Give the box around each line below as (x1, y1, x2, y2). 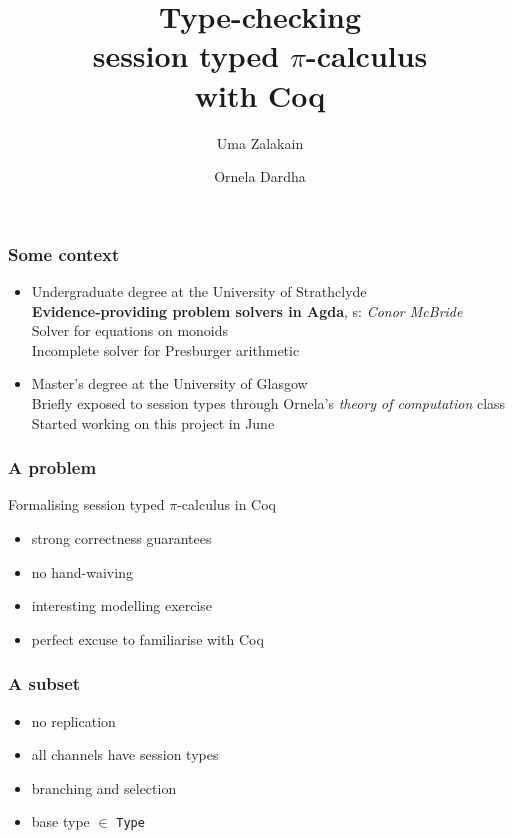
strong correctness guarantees (31, 527, 212, 548)
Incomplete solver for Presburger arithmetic (31, 339, 300, 360)
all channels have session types (31, 744, 219, 765)
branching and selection (31, 777, 177, 798)
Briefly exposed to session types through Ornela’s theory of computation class (31, 392, 506, 413)
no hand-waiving (31, 561, 133, 582)
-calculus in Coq (177, 494, 276, 515)
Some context (8, 241, 120, 266)
